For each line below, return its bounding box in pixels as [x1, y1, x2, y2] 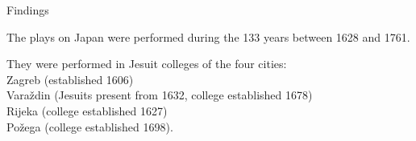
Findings [6, 2, 49, 18]
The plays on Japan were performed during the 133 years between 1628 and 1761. [6, 28, 410, 45]
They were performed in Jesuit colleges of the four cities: [6, 55, 287, 72]
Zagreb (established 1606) [6, 70, 134, 87]
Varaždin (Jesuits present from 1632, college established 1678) [6, 87, 313, 103]
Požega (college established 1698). [6, 118, 173, 135]
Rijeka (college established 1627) [6, 102, 168, 119]
